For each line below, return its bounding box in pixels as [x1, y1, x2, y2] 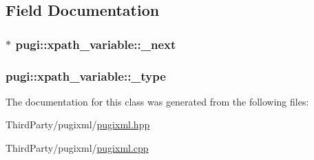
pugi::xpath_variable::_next [15, 35, 176, 52]
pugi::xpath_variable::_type [6, 67, 166, 84]
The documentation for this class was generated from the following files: [6, 94, 309, 108]
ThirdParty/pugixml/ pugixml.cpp [6, 141, 149, 155]
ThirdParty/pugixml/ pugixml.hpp [6, 117, 150, 132]
